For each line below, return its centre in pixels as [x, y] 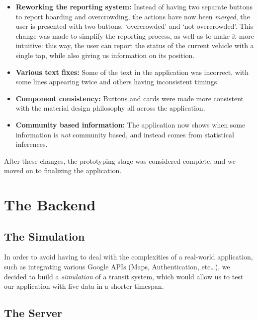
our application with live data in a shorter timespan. [84, 286]
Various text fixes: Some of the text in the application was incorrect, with [132, 72]
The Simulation [44, 236]
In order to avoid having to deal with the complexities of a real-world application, [129, 257]
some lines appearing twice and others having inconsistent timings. [117, 82]
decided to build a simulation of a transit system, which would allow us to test [124, 276]
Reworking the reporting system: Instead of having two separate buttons [134, 6]
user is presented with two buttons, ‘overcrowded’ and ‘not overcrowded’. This [134, 26]
